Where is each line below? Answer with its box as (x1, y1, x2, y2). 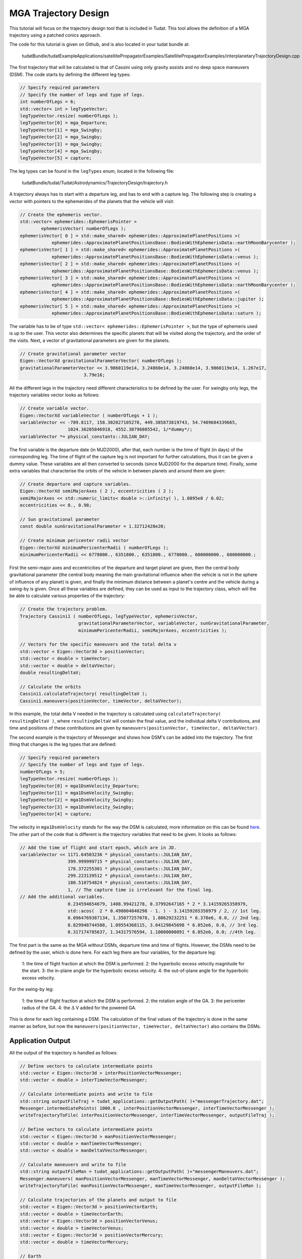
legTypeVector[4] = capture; (20, 811, 92, 817)
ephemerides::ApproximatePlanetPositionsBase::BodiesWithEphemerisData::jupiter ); (51, 296, 264, 302)
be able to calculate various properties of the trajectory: (9, 593, 125, 599)
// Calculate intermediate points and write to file (20, 1091, 153, 1097)
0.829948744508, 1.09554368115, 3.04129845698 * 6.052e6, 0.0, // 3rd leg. (67, 922, 259, 928)
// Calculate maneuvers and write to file (20, 1162, 126, 1168)
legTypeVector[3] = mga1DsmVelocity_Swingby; (20, 804, 134, 810)
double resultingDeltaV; (20, 670, 82, 675)
